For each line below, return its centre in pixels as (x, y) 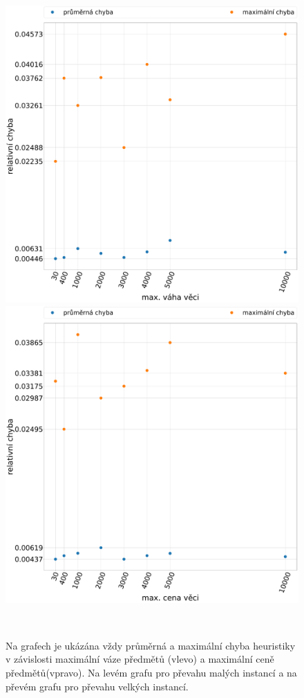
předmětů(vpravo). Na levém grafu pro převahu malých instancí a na (151, 672)
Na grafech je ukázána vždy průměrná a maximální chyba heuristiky (151, 645)
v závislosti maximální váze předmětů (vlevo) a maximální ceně (140, 659)
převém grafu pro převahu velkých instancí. (97, 686)
